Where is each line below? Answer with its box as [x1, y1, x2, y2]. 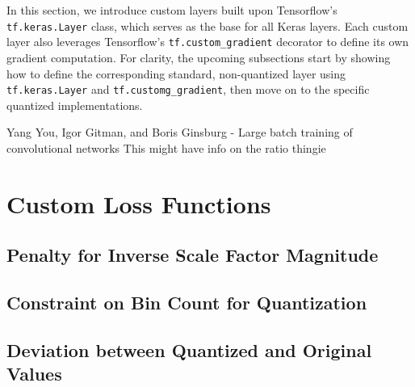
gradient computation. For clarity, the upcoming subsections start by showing [6, 48, 391, 65]
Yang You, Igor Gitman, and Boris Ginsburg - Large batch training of [6, 124, 353, 141]
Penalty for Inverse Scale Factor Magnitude [6, 242, 379, 267]
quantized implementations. [6, 96, 143, 113]
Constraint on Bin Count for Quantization [6, 290, 367, 315]
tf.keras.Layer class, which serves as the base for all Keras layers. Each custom [6, 17, 409, 34]
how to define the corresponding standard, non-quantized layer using [6, 65, 346, 82]
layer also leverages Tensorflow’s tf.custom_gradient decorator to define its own [6, 33, 409, 50]
